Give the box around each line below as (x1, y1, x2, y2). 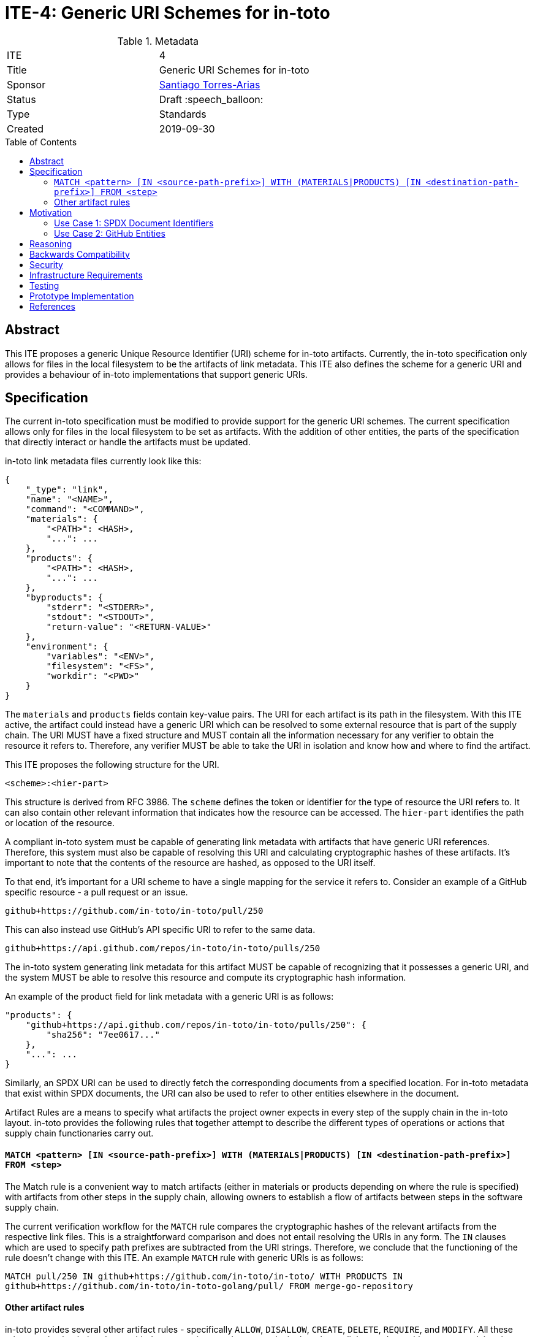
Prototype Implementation (29, 290, 134, 301)
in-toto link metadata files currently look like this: (5, 456, 202, 467)
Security (29, 259, 63, 270)
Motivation (29, 207, 72, 218)
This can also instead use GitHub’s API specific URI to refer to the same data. (5, 924, 316, 935)
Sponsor (7, 78, 46, 91)
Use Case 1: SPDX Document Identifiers (54, 217, 214, 228)
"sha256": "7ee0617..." (46, 1030, 160, 1040)
